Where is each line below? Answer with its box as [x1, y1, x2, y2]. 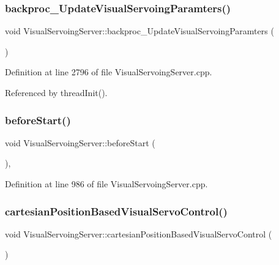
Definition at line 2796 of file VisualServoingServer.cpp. [5, 65, 212, 78]
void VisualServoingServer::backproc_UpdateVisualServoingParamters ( [5, 24, 274, 37]
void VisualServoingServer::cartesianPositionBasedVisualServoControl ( [5, 227, 272, 240]
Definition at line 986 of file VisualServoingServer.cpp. [5, 177, 208, 190]
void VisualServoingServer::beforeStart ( [5, 136, 155, 149]
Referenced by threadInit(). [5, 86, 108, 99]
